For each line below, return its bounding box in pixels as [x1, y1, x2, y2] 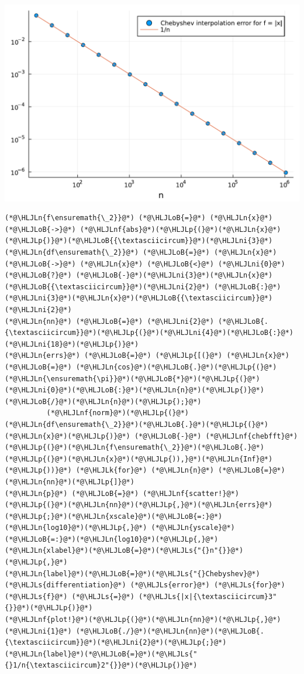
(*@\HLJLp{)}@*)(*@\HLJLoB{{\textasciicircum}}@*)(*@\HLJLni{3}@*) [5, 237, 273, 245]
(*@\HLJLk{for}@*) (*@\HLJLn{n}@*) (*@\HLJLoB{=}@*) [75, 466, 285, 475]
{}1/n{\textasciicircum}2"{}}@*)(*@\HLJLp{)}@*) [5, 661, 198, 670]
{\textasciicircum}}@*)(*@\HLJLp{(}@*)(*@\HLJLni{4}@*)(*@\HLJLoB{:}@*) [5, 329, 293, 337]
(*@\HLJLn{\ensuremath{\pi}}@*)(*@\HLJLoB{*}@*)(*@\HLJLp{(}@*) [5, 374, 260, 383]
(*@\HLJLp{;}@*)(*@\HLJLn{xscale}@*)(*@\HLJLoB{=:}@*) [5, 512, 223, 521]
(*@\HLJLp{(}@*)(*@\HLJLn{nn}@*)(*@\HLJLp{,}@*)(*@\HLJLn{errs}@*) [5, 501, 273, 509]
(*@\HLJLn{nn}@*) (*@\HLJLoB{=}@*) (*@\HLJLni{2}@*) [5, 317, 214, 326]
